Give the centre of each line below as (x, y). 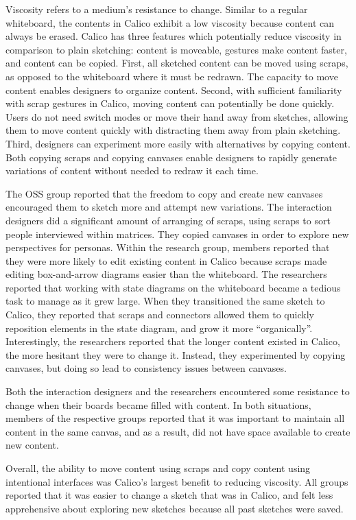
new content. (32, 445)
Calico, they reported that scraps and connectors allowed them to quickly (160, 315)
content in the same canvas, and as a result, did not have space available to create (178, 431)
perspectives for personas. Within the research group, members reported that (168, 247)
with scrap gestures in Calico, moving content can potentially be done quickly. (170, 103)
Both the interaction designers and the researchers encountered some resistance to (178, 391)
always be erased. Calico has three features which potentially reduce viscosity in (174, 36)
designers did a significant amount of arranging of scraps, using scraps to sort (168, 220)
